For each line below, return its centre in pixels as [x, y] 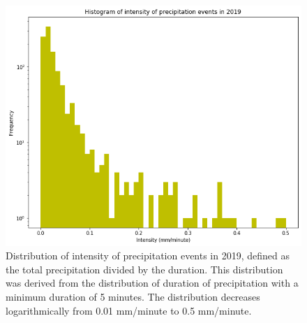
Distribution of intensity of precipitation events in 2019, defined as [148, 256]
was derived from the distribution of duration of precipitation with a [152, 283]
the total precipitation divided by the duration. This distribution [144, 269]
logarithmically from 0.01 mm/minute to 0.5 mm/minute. [129, 310]
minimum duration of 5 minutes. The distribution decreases [133, 296]
